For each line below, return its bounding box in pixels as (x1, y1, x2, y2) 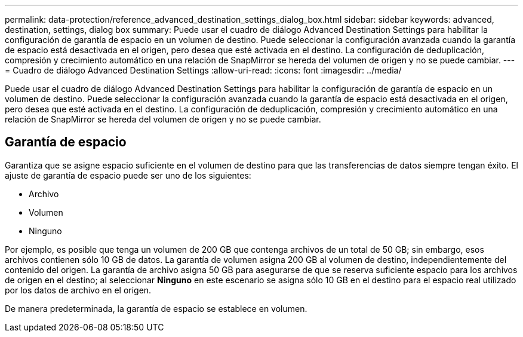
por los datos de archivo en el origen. (5, 284, 152, 295)
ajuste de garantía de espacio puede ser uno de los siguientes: (5, 170, 251, 180)
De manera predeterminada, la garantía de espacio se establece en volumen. (5, 303, 307, 314)
